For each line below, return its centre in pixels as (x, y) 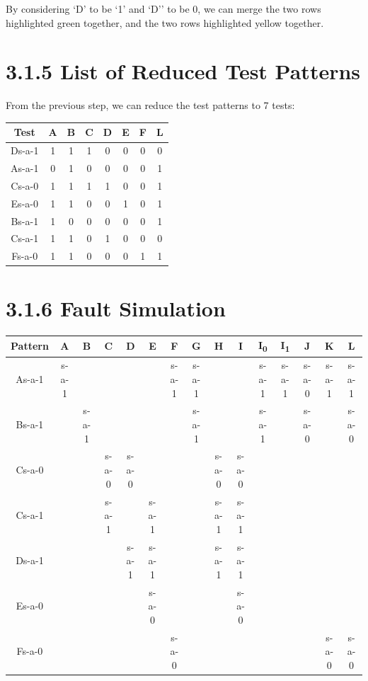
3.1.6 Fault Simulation (116, 308)
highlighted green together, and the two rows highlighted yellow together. (165, 22)
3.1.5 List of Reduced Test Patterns (183, 71)
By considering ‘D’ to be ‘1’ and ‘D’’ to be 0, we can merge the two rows (163, 8)
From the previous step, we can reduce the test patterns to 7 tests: (150, 105)
